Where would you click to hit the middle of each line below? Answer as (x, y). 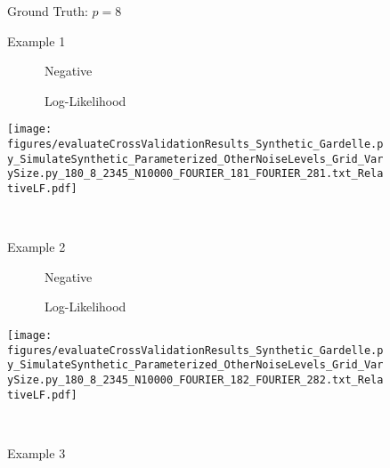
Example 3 (37, 452)
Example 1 (37, 40)
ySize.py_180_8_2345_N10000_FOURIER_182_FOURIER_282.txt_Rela (195, 380)
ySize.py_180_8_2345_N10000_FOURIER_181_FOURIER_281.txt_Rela (195, 174)
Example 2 (37, 247)
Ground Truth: (48, 11)
